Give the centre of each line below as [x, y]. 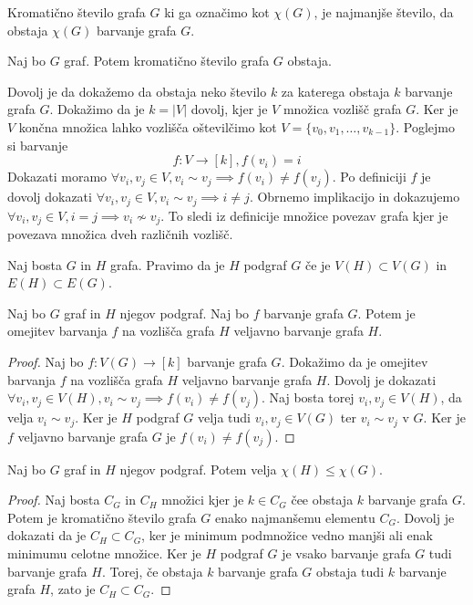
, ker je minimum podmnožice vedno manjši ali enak [287, 535]
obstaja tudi [350, 571]
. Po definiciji [369, 177]
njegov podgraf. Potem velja [198, 469]
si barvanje [38, 145]
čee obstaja [322, 500]
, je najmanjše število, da [384, 12]
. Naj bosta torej [308, 397]
